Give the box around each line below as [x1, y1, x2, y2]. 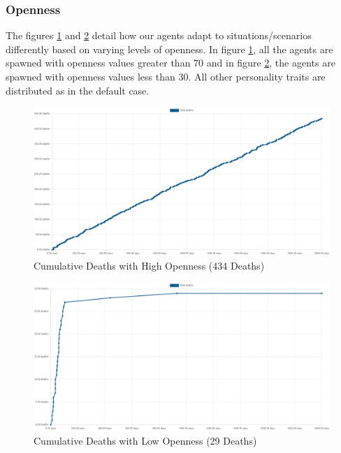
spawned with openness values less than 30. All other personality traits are [6, 69, 326, 83]
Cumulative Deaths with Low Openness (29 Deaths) [34, 433, 257, 447]
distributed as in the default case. [6, 83, 150, 97]
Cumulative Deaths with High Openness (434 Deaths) [34, 258, 265, 272]
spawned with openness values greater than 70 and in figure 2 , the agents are [6, 55, 335, 70]
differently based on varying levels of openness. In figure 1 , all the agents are [6, 41, 333, 56]
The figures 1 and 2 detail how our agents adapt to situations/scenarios [6, 28, 312, 43]
